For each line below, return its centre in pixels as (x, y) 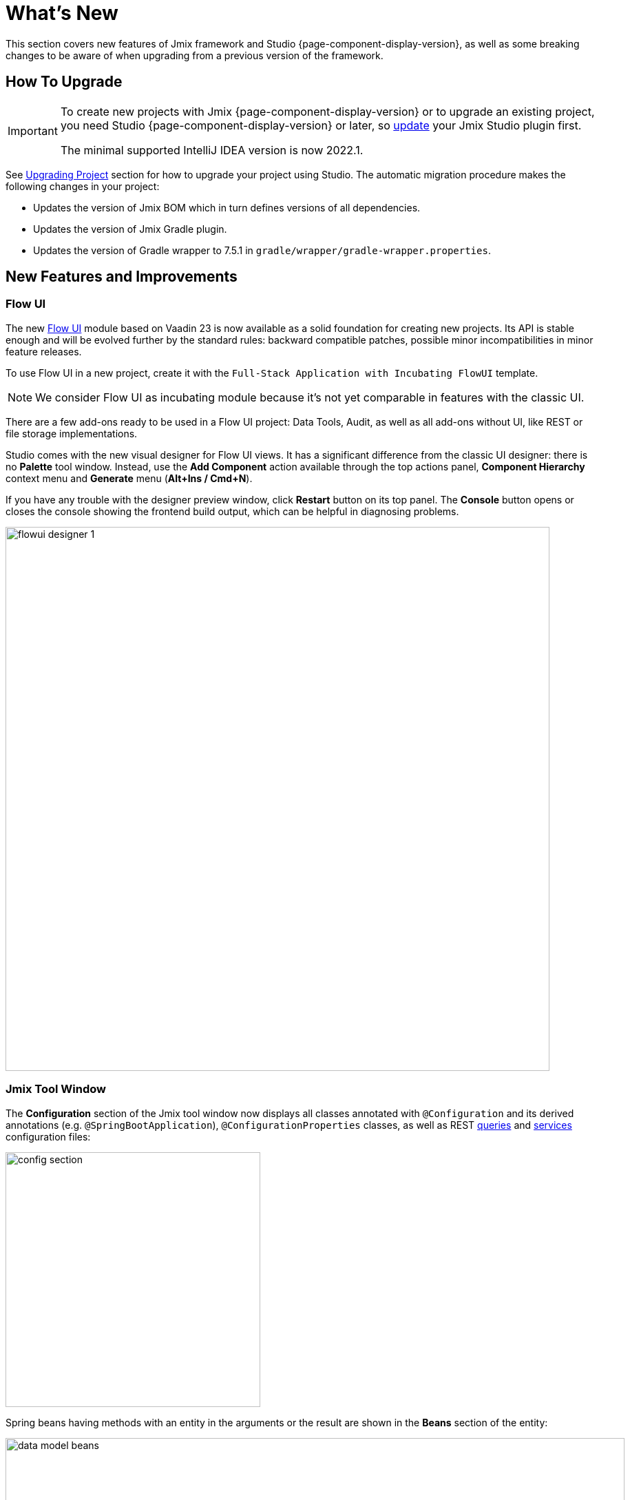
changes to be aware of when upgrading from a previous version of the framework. (195, 55)
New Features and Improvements (122, 277)
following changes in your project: (83, 186)
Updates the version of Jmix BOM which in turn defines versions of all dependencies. (227, 207)
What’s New (62, 13)
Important (33, 131)
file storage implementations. (72, 433)
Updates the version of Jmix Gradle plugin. (130, 229)
